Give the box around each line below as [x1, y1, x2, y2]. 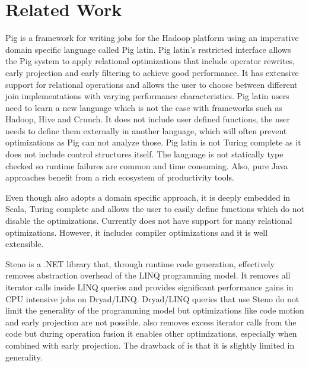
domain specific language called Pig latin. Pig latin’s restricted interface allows [5, 43, 291, 55]
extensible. [5, 238, 44, 250]
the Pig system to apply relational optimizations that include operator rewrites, [5, 55, 295, 67]
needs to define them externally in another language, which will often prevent [5, 124, 287, 137]
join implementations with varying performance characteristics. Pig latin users [5, 90, 289, 102]
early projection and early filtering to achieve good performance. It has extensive [5, 66, 299, 78]
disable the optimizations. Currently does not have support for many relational [5, 214, 292, 227]
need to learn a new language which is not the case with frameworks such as [5, 101, 282, 113]
